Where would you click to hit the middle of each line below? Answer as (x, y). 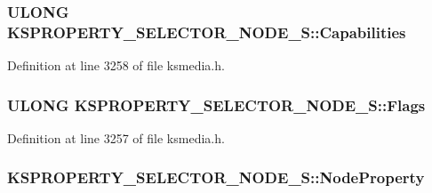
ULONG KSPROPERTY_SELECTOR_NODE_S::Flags (216, 105)
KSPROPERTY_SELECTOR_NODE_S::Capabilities (207, 32)
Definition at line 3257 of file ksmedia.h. (116, 137)
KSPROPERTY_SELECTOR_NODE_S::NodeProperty (216, 177)
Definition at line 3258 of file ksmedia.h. (116, 65)
